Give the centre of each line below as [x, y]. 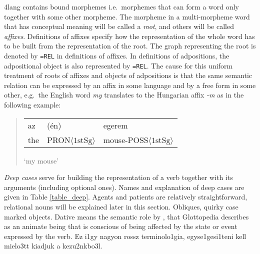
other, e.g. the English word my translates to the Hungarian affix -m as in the [124, 95]
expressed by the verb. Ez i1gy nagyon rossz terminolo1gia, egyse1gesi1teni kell [125, 236]
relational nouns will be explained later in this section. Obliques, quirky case [121, 207]
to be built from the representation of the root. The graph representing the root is [130, 46]
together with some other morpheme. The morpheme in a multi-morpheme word [127, 16]
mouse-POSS [126, 139]
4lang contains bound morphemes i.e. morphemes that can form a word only [121, 6]
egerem [115, 125]
